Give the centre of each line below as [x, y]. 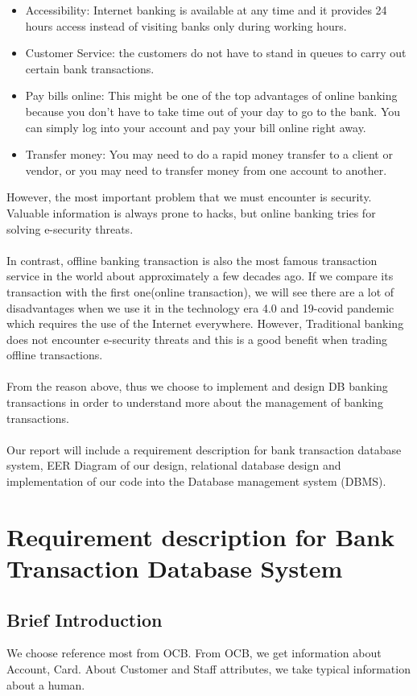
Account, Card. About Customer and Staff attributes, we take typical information [208, 668]
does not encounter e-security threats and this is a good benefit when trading [197, 339]
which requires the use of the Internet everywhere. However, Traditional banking [205, 323]
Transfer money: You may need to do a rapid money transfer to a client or [209, 154]
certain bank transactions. [90, 68]
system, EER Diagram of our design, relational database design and [174, 465]
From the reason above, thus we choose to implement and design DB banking [197, 386]
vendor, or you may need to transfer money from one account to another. [206, 170]
